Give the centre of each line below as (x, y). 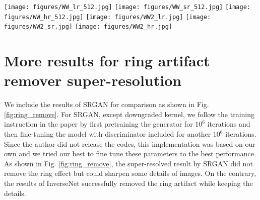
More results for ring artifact (107, 61)
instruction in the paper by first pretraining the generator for (99, 124)
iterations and (229, 124)
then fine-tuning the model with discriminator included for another (108, 134)
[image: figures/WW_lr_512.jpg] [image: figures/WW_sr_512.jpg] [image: (127, 7)
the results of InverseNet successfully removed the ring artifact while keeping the (128, 183)
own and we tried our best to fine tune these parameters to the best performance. (130, 154)
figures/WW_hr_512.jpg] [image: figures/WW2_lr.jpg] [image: (108, 17)
